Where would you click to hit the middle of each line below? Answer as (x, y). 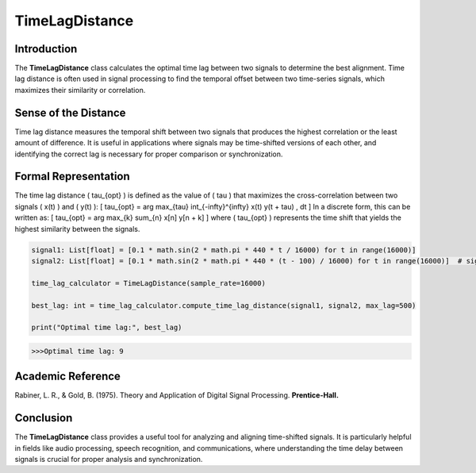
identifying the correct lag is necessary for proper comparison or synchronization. (149, 154)
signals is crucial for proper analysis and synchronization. (109, 460)
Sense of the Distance (70, 112)
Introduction (46, 49)
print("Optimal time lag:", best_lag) (107, 328)
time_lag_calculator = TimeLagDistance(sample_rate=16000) (148, 283)
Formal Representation (72, 177)
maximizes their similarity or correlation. (80, 90)
